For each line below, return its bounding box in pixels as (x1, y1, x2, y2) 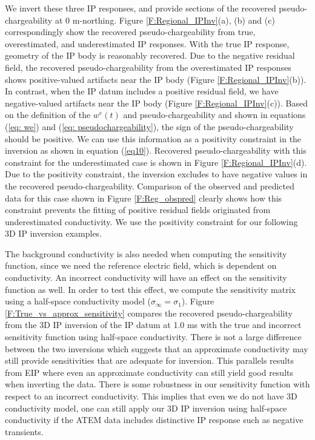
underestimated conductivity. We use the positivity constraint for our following (5, 215, 298, 228)
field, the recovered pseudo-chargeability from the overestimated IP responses (5, 61, 291, 73)
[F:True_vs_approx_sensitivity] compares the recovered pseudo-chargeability (5, 306, 293, 319)
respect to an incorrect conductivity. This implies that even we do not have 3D (5, 390, 297, 402)
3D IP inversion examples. (5, 227, 102, 240)
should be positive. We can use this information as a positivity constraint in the (5, 132, 302, 145)
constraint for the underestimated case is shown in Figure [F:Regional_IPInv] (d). (5, 156, 307, 168)
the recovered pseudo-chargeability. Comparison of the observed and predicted (5, 179, 295, 192)
